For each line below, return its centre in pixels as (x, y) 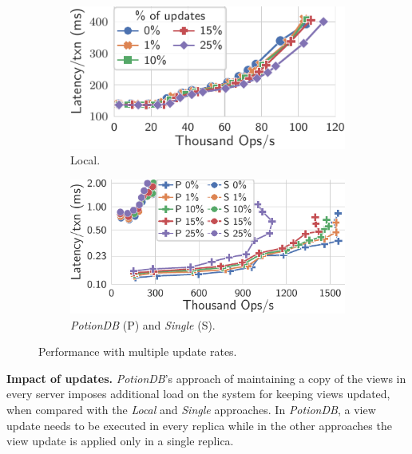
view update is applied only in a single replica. (120, 441)
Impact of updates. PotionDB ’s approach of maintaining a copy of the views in (206, 378)
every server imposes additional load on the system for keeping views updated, (198, 394)
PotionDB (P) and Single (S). (143, 324)
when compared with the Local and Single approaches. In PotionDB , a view (191, 410)
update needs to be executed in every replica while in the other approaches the (199, 425)
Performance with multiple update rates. (138, 351)
